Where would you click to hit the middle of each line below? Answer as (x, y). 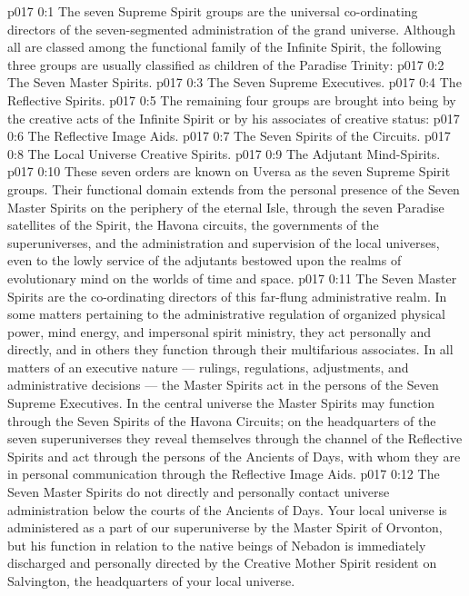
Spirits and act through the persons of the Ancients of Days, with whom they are (234, 456)
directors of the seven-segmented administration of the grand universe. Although (231, 29)
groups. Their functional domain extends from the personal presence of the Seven (234, 189)
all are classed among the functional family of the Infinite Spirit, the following (225, 47)
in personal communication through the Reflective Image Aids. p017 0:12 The (224, 474)
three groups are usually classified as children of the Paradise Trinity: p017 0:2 (226, 64)
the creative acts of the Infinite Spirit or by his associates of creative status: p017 (234, 118)
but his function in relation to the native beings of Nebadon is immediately (217, 545)
